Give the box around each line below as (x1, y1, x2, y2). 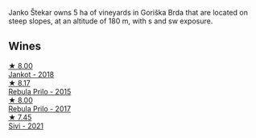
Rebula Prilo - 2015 (8, 86, 72, 96)
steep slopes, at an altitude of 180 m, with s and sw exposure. (8, 16, 213, 26)
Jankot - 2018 (8, 69, 55, 79)
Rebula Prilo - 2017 (8, 103, 71, 113)
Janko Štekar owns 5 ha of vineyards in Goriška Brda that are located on (8, 8, 248, 17)
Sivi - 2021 (8, 121, 44, 131)
